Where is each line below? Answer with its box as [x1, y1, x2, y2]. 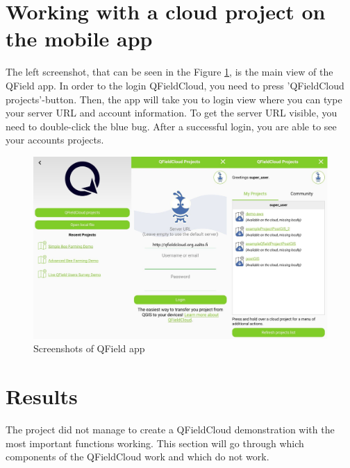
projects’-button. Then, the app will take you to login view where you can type [6, 92, 342, 106]
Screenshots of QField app [33, 341, 145, 356]
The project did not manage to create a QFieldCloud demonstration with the [6, 422, 335, 437]
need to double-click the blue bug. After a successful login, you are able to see [6, 119, 337, 133]
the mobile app [6, 24, 153, 53]
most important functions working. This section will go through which [6, 435, 304, 450]
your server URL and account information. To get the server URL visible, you [6, 105, 337, 120]
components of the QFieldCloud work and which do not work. [6, 449, 269, 464]
